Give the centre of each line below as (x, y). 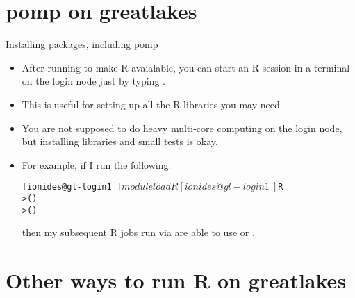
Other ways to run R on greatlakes (176, 280)
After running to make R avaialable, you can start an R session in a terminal (186, 67)
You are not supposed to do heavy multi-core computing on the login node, (182, 127)
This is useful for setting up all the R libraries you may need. (152, 104)
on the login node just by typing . (94, 81)
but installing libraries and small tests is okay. (120, 141)
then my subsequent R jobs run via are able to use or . (138, 232)
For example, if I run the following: (97, 164)
